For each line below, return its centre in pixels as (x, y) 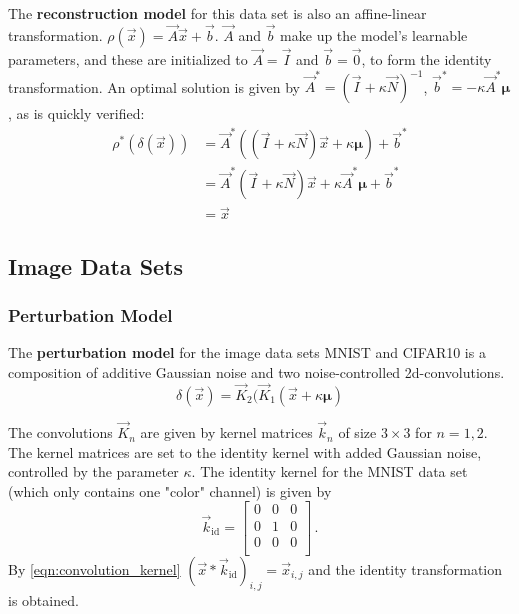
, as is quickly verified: (76, 113)
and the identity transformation (405, 568)
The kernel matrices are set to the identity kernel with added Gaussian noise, (245, 451)
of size (357, 432)
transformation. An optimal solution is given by (154, 86)
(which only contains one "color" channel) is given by (170, 490)
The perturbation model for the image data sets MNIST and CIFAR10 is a (247, 352)
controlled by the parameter (93, 471)
